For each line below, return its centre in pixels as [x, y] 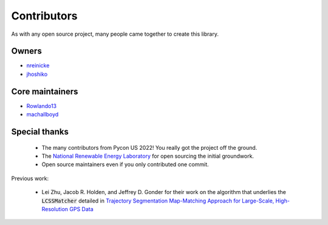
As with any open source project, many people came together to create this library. [115, 34]
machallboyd [43, 115]
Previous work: [30, 178]
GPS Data [81, 209]
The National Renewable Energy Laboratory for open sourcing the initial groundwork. [148, 156]
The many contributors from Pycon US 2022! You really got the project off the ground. [149, 147]
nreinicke [38, 65]
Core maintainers [45, 91]
